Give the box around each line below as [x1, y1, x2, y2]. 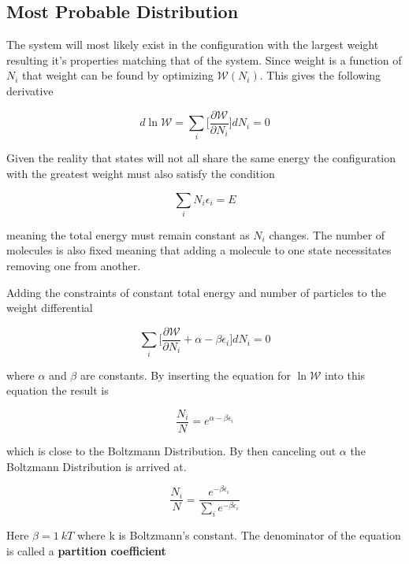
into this [325, 366, 366, 383]
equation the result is [6, 382, 109, 399]
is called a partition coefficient [6, 542, 166, 558]
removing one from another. [6, 258, 141, 274]
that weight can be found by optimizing [22, 67, 214, 83]
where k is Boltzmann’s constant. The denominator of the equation [76, 527, 401, 544]
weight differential [6, 299, 93, 316]
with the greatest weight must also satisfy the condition [6, 165, 275, 181]
